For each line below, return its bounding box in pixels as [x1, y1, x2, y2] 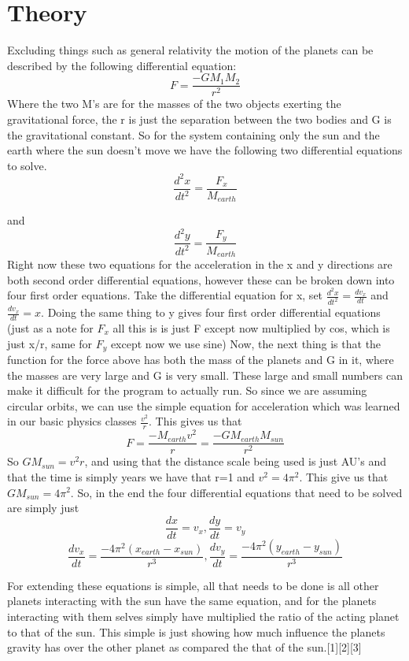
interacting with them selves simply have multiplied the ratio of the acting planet [7, 607, 400, 624]
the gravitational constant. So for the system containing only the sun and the [7, 126, 380, 143]
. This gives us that [149, 413, 242, 429]
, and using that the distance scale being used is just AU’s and [84, 453, 387, 470]
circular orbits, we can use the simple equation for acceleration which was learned [7, 397, 400, 414]
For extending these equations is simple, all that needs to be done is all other [7, 577, 379, 593]
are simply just [7, 499, 79, 516]
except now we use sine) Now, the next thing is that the [110, 335, 381, 351]
